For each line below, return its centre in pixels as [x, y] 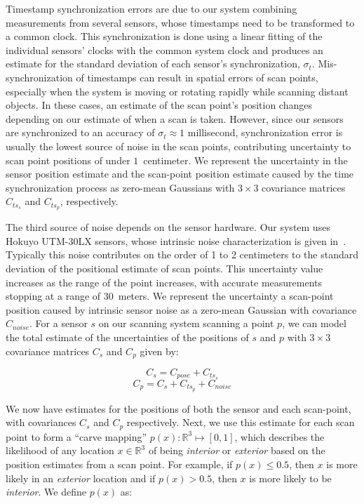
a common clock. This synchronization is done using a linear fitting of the [164, 36]
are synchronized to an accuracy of [80, 132]
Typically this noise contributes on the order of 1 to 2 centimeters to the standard [182, 254]
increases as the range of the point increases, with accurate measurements [164, 282]
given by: [159, 351]
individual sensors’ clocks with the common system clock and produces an [164, 49]
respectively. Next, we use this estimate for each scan [241, 422]
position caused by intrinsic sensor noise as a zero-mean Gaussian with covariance [181, 309]
